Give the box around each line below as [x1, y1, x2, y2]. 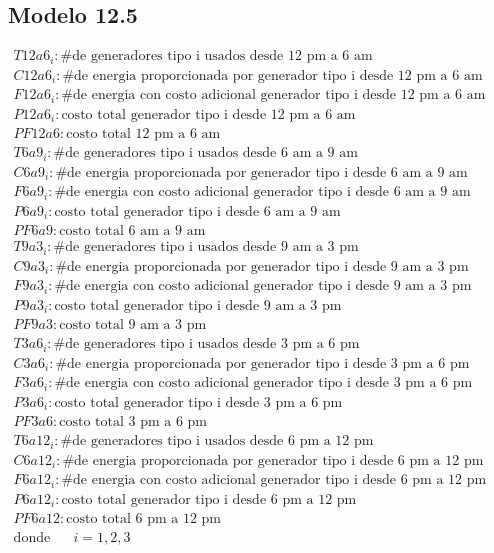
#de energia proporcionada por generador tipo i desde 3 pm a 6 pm [55, 356, 470, 371]
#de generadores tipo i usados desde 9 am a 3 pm [53, 240, 359, 255]
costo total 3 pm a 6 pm [59, 415, 207, 430]
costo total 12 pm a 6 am [66, 127, 221, 142]
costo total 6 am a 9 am [59, 224, 206, 239]
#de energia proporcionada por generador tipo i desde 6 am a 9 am [55, 165, 468, 180]
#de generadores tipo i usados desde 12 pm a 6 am [60, 49, 373, 64]
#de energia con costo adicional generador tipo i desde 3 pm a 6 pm [54, 376, 473, 391]
